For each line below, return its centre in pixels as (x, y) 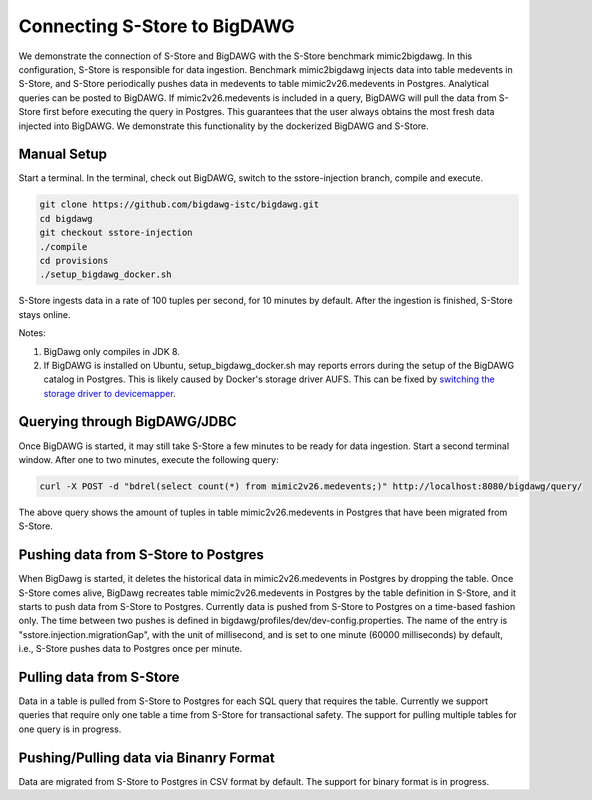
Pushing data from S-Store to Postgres (141, 555)
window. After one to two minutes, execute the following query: (148, 459)
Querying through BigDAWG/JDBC (127, 421)
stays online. (44, 314)
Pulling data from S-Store (99, 677)
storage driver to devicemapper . (109, 393)
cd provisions (74, 260)
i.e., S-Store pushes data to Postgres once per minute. (130, 649)
